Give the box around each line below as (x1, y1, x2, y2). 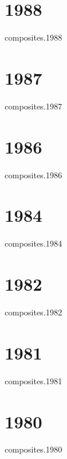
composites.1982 (5, 306, 62, 318)
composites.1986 (5, 168, 62, 181)
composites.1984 (5, 237, 62, 250)
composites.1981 (5, 374, 62, 387)
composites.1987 (5, 99, 62, 112)
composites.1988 (5, 31, 62, 44)
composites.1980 (5, 443, 62, 455)
